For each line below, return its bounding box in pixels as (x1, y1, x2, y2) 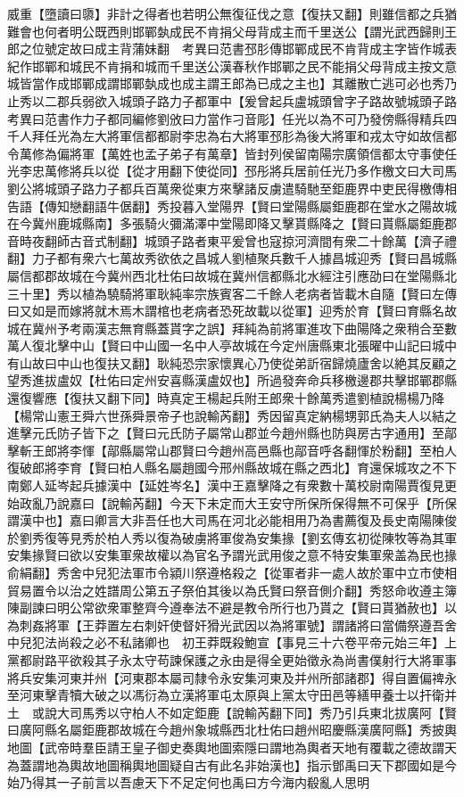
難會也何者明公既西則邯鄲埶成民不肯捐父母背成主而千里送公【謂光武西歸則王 (7, 21, 457, 40)
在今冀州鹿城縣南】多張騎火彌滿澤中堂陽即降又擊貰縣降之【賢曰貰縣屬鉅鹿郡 (7, 214, 457, 233)
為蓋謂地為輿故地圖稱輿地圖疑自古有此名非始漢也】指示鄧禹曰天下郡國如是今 (7, 755, 457, 774)
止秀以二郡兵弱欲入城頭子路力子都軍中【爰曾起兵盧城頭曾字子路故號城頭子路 (7, 91, 457, 110)
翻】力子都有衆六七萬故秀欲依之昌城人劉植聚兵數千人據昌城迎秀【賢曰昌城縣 (7, 249, 457, 267)
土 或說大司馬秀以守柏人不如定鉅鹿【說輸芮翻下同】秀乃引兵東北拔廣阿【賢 (7, 703, 457, 721)
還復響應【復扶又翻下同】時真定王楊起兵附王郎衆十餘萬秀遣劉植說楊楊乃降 (7, 389, 444, 407)
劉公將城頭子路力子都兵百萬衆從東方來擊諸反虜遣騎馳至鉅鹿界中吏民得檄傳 (7, 178, 444, 197)
